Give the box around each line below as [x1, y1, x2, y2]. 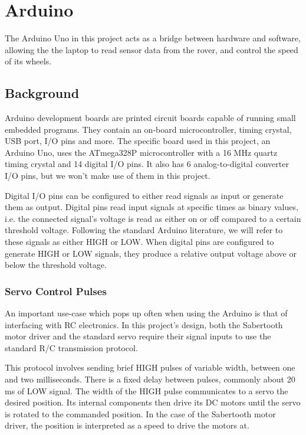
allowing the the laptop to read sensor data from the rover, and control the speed [5, 43, 298, 55]
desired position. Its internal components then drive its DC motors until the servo [5, 396, 301, 408]
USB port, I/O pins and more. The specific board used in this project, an [5, 135, 271, 147]
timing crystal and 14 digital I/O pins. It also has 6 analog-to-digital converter [5, 158, 289, 170]
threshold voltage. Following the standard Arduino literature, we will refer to [5, 224, 283, 236]
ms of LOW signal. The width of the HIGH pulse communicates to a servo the [5, 384, 288, 397]
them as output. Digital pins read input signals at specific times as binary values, [5, 201, 298, 213]
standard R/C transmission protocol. [5, 341, 138, 354]
